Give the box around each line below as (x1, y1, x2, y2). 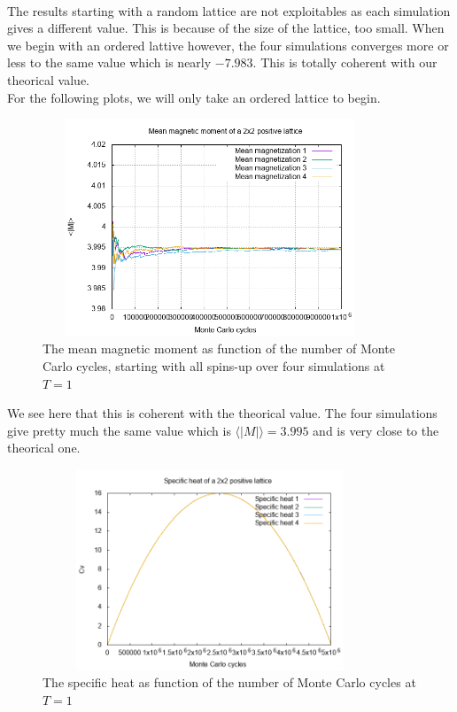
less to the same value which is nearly (7, 53, 212, 72)
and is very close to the (313, 421, 439, 439)
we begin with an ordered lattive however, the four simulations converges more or (7, 35, 449, 54)
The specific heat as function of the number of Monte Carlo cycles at (43, 673, 416, 692)
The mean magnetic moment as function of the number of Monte (43, 339, 395, 358)
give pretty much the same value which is (7, 421, 231, 439)
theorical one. (7, 438, 81, 457)
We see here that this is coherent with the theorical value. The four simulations (7, 404, 438, 422)
